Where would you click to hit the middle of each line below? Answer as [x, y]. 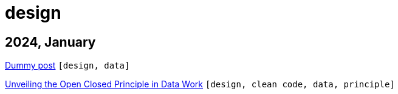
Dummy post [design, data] [67, 65]
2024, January [50, 42]
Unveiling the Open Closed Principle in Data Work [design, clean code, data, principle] [200, 84]
